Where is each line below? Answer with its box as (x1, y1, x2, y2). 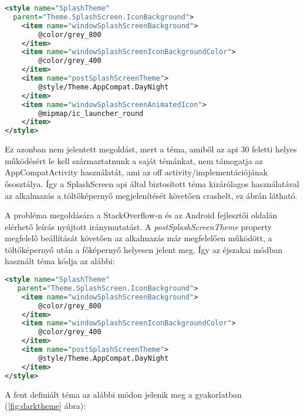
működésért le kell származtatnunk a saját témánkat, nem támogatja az (5, 154, 263, 167)
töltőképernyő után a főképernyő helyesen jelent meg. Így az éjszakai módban (5, 243, 283, 255)
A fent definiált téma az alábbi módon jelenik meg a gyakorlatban (5, 388, 242, 400)
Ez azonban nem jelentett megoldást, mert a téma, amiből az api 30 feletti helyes (5, 143, 297, 155)
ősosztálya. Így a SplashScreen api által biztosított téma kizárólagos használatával (5, 177, 299, 189)
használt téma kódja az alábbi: (5, 255, 115, 267)
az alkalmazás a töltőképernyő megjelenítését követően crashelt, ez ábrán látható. (5, 189, 298, 201)
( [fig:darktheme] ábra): (5, 400, 86, 412)
